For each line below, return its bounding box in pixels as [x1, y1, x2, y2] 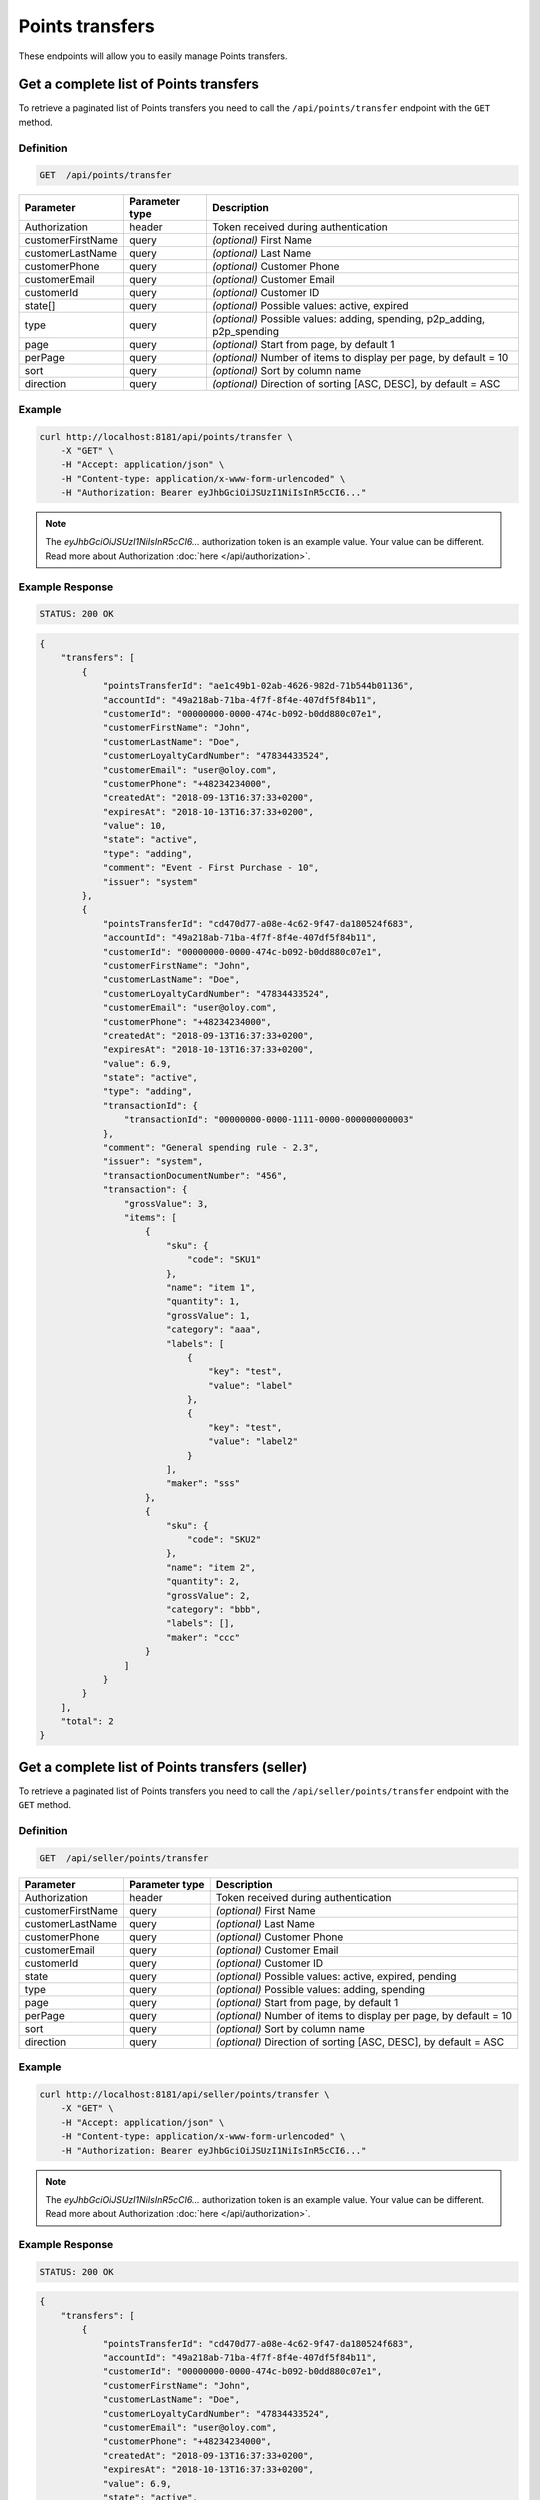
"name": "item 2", [165, 1561, 257, 1573]
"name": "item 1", [165, 1281, 257, 1293]
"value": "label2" [208, 1436, 299, 1447]
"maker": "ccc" [165, 1631, 240, 1643]
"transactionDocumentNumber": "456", [102, 1170, 288, 1181]
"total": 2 [60, 1716, 114, 1727]
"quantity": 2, [165, 1576, 240, 1587]
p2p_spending [211, 325, 280, 339]
